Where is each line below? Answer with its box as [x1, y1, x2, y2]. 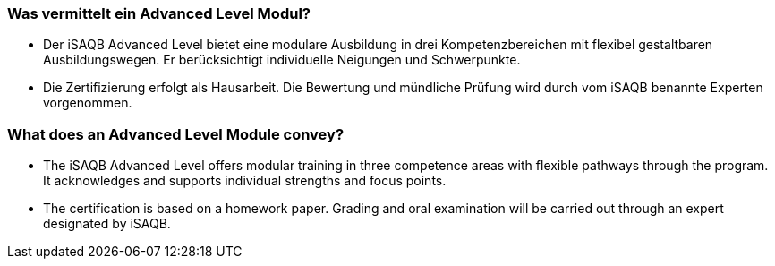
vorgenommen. [43, 95, 132, 111]
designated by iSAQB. [43, 216, 171, 232]
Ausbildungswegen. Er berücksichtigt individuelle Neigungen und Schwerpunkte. [43, 52, 521, 68]
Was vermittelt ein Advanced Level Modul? [7, 4, 311, 22]
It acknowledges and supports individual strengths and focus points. [43, 173, 447, 189]
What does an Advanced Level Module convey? [7, 124, 345, 143]
